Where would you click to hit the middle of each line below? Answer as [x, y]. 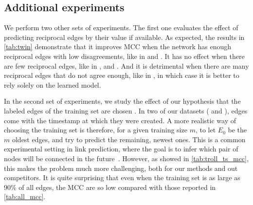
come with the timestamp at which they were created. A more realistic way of [120, 120]
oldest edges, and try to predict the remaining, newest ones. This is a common [129, 139]
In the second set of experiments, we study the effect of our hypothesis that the [122, 101]
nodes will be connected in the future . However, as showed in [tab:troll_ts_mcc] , [126, 158]
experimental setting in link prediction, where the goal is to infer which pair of [121, 149]
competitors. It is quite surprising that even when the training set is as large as [122, 177]
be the [237, 130]
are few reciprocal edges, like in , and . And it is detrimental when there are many [126, 65]
